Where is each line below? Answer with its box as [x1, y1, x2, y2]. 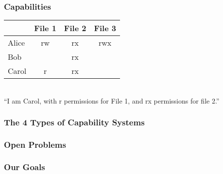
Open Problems [4, 139, 66, 151]
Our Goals [4, 161, 45, 173]
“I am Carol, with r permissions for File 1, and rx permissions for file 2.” [4, 95, 220, 105]
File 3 [94, 22, 116, 34]
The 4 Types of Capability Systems [4, 116, 145, 128]
